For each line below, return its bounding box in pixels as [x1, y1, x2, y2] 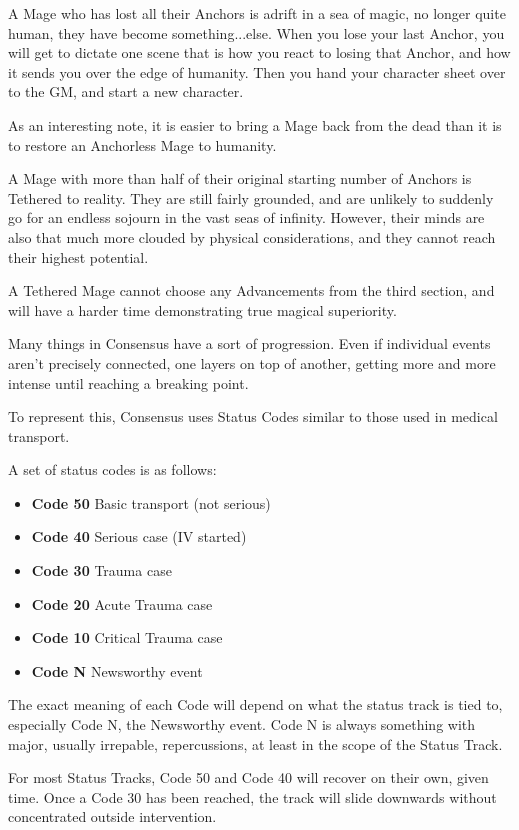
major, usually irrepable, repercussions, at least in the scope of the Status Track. [8, 733, 503, 754]
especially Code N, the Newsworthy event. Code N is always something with [8, 714, 476, 735]
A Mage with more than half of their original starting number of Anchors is [8, 168, 472, 189]
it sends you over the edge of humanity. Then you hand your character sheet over [8, 61, 506, 82]
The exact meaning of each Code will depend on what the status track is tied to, [8, 694, 503, 715]
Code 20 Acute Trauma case [31, 593, 213, 614]
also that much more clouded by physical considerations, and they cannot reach [8, 226, 496, 247]
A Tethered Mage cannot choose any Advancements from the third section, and [8, 280, 495, 301]
